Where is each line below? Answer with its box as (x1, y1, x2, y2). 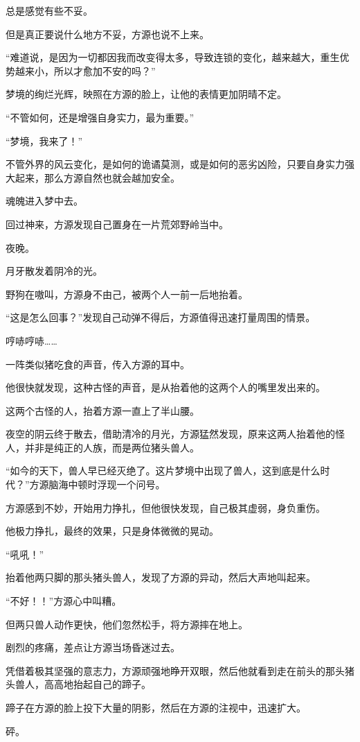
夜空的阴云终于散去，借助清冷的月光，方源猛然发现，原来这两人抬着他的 (6, 426, 335, 441)
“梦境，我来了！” (6, 133, 83, 148)
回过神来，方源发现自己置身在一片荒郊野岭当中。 (6, 216, 228, 231)
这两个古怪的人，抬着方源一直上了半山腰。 (6, 403, 199, 417)
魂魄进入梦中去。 (6, 193, 83, 208)
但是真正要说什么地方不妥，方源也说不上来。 (6, 26, 209, 41)
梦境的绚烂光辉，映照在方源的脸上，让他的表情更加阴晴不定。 (6, 87, 287, 101)
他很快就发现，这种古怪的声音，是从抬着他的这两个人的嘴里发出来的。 (6, 380, 325, 395)
